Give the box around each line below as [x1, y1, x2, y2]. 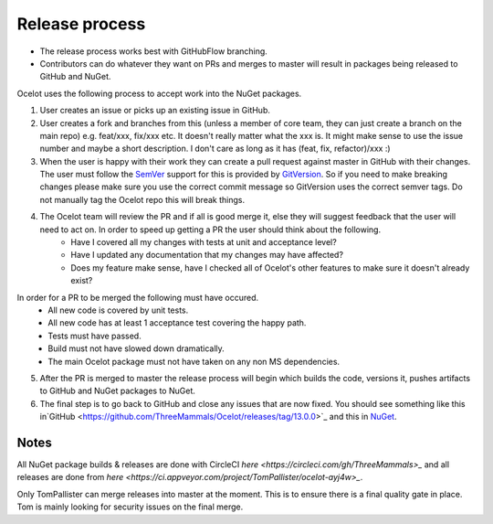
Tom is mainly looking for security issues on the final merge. [16, 501, 244, 512]
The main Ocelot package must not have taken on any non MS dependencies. [47, 356, 341, 367]
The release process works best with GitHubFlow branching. [39, 46, 268, 57]
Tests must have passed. [47, 330, 142, 341]
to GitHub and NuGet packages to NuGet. [39, 385, 195, 397]
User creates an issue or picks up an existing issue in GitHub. [39, 105, 271, 116]
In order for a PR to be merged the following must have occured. [16, 292, 259, 303]
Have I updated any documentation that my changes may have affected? [70, 250, 344, 261]
